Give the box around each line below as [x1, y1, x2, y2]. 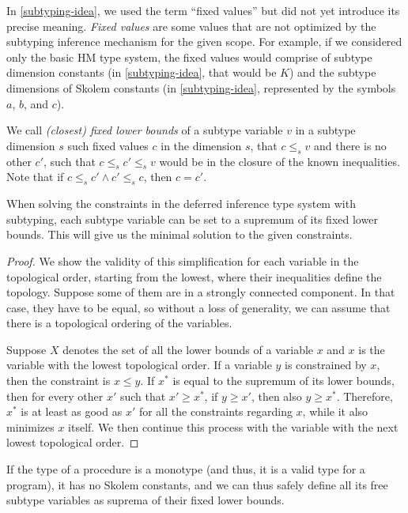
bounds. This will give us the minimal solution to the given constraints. [6, 226, 353, 243]
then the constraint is [6, 372, 111, 389]
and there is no [313, 137, 387, 153]
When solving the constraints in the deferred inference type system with [6, 195, 356, 212]
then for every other [6, 387, 104, 404]
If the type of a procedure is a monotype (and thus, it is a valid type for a [6, 461, 365, 477]
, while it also [302, 403, 368, 420]
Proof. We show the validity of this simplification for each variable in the [6, 252, 359, 269]
